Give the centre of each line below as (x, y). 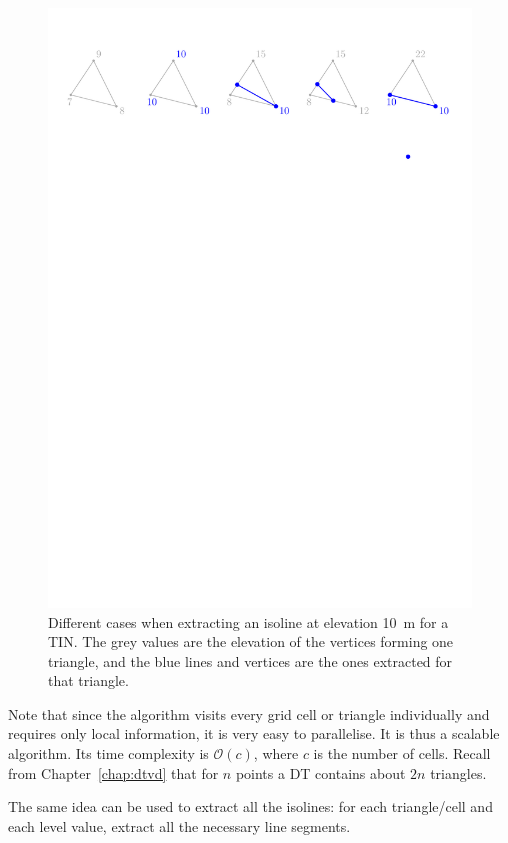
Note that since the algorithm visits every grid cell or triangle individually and (249, 713)
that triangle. (88, 680)
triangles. (458, 772)
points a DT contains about (320, 772)
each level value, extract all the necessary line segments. (179, 825)
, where (276, 753)
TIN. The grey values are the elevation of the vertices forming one (251, 641)
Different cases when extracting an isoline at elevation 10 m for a (248, 621)
